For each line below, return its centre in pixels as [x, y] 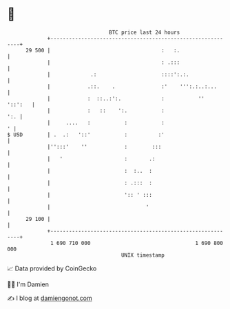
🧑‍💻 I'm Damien [28, 284]
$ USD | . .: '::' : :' [86, 135]
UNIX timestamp [143, 255]
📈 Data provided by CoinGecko [52, 268]
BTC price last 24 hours [145, 32]
